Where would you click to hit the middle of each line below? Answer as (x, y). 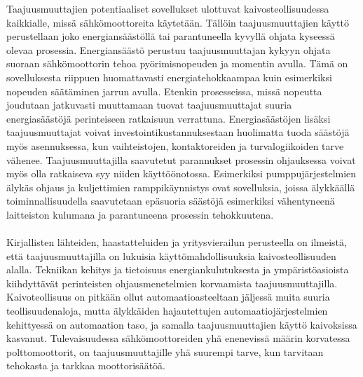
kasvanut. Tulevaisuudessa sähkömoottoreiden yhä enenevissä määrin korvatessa (178, 338)
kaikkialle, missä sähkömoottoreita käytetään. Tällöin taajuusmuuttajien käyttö (178, 22)
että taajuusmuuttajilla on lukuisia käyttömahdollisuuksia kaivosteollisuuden (171, 255)
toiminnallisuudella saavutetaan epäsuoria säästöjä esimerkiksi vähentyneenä (171, 201)
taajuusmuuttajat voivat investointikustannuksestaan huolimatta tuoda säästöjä (178, 132)
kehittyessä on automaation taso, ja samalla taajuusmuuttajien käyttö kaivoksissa (182, 324)
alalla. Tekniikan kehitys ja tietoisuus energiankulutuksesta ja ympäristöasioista (178, 269)
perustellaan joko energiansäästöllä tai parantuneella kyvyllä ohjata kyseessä (171, 36)
